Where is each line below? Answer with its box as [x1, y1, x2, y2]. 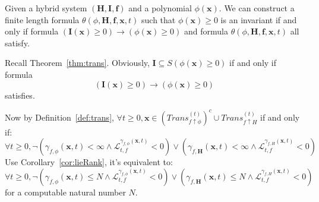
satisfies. [5, 89, 35, 101]
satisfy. [5, 36, 30, 49]
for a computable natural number [5, 185, 126, 198]
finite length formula [5, 13, 80, 26]
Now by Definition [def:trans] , [5, 111, 114, 123]
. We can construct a [219, 2, 295, 14]
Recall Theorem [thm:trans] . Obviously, [5, 56, 150, 69]
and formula [184, 25, 228, 37]
